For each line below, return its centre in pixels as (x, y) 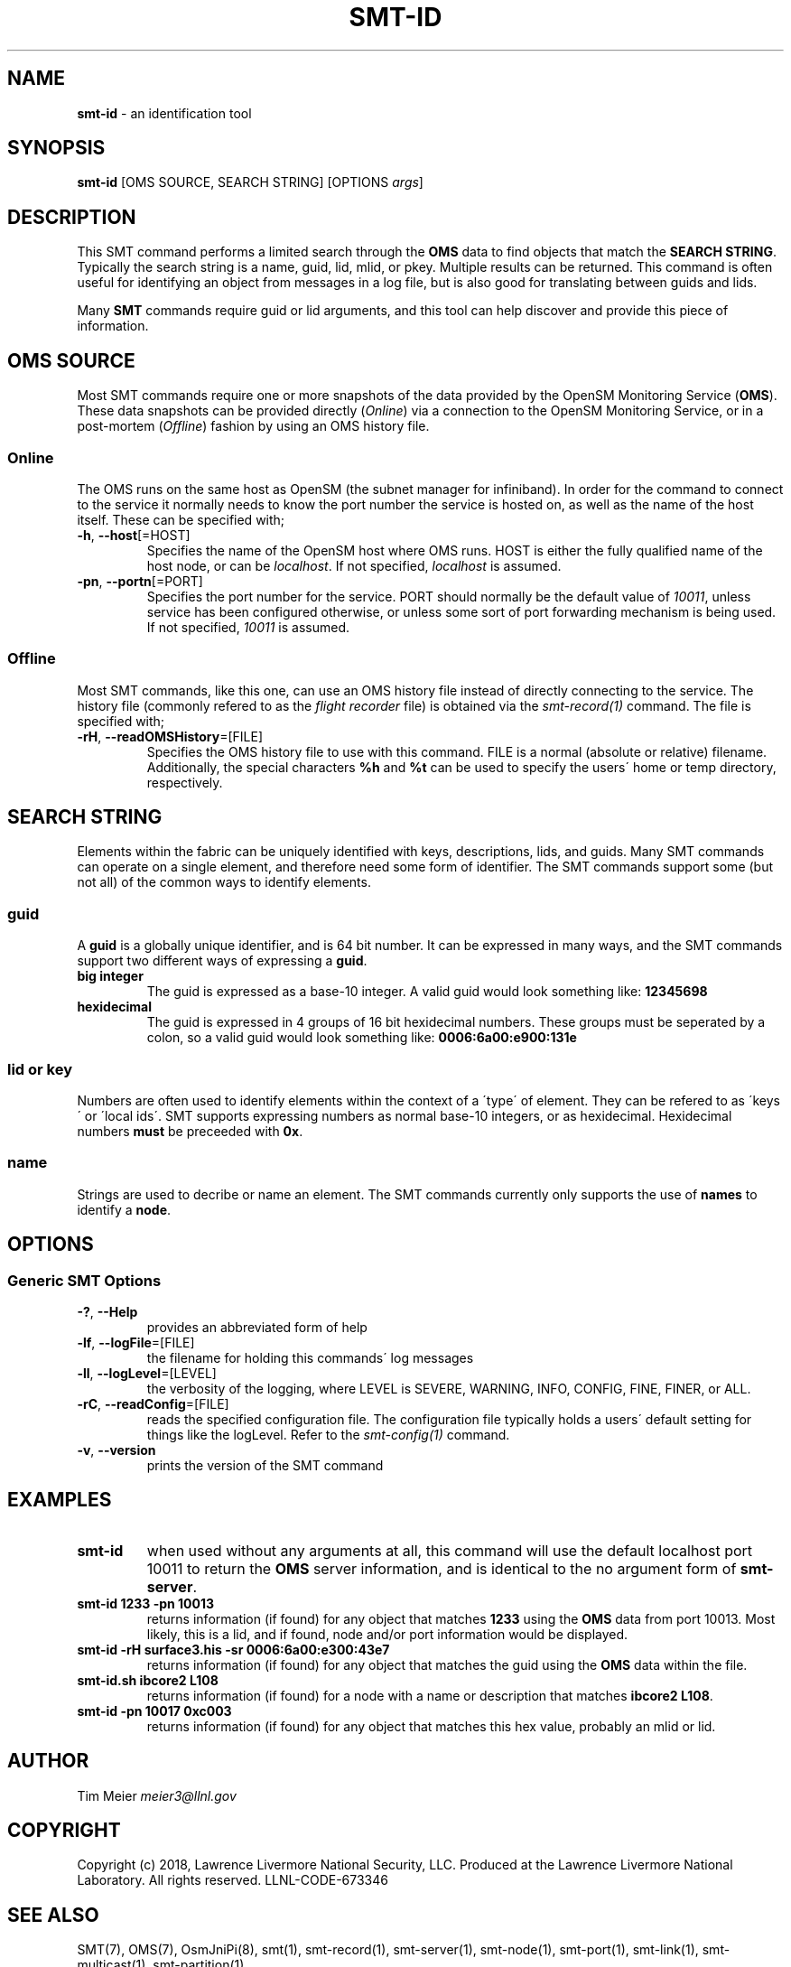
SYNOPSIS (56, 148)
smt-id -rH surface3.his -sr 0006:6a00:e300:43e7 (233, 1649)
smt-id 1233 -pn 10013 (146, 1603)
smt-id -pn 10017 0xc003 (154, 1711)
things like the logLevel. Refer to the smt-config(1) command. (328, 1434)
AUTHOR (48, 1761)
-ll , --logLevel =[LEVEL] (147, 1373)
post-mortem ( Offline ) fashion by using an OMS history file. (253, 426)
